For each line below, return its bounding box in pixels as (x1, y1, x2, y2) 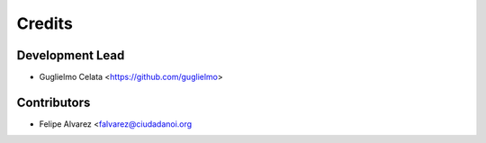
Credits (16, 13, 74, 33)
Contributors (16, 94, 91, 110)
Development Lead (16, 48, 125, 63)
